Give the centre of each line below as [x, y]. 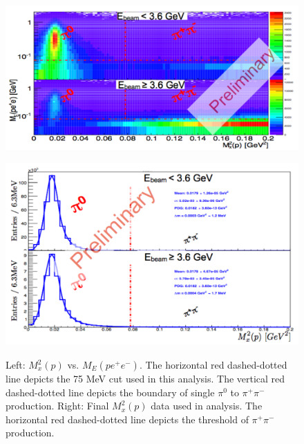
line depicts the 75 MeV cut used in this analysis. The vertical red [145, 379]
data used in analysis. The [207, 406]
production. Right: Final [57, 406]
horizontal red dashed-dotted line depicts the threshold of [127, 419]
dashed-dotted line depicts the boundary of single [110, 392]
